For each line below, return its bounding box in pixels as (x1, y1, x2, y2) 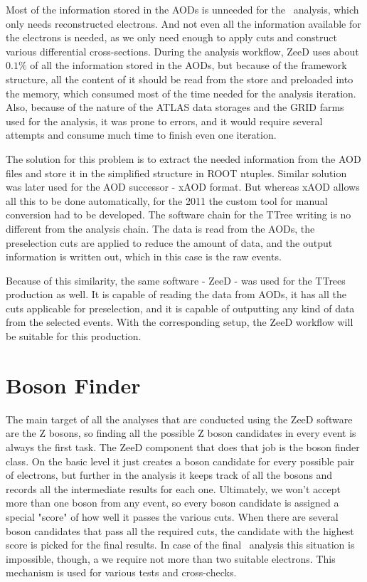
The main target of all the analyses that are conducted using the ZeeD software (6, 411, 353, 426)
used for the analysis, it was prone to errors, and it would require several (6, 113, 323, 128)
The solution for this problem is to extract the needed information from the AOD (6, 151, 361, 166)
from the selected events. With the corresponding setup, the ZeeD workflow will (6, 314, 353, 329)
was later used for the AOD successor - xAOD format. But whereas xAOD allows (6, 179, 360, 194)
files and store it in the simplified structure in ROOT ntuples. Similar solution (6, 165, 347, 180)
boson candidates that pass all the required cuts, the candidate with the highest (6, 523, 354, 538)
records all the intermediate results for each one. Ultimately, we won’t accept (6, 481, 341, 496)
